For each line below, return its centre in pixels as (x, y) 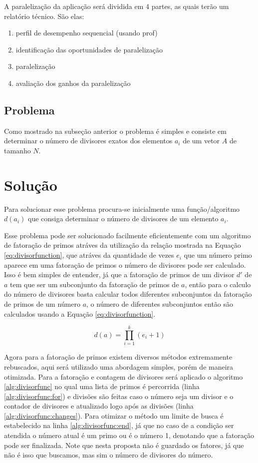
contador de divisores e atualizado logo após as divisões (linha (99, 406)
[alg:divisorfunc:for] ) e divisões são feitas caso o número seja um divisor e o (119, 396)
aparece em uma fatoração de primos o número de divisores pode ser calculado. (125, 264)
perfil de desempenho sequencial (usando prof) (87, 33)
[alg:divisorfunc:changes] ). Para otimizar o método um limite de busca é (114, 415)
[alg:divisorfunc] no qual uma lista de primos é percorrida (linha (102, 386)
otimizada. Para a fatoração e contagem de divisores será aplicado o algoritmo (124, 376)
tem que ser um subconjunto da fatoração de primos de (95, 284)
